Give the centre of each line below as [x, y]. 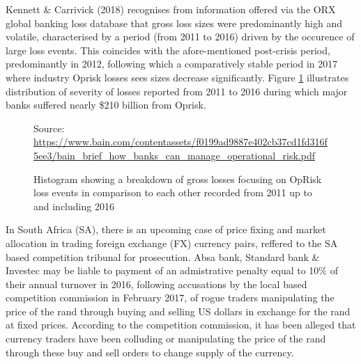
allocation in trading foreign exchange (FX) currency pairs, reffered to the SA [172, 243]
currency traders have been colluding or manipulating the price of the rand [166, 339]
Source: [49, 128]
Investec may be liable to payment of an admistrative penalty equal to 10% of [172, 270]
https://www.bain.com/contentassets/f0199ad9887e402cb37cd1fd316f [180, 142]
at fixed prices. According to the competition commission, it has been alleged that [181, 325]
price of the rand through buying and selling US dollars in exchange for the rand [178, 311]
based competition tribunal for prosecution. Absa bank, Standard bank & [163, 256]
